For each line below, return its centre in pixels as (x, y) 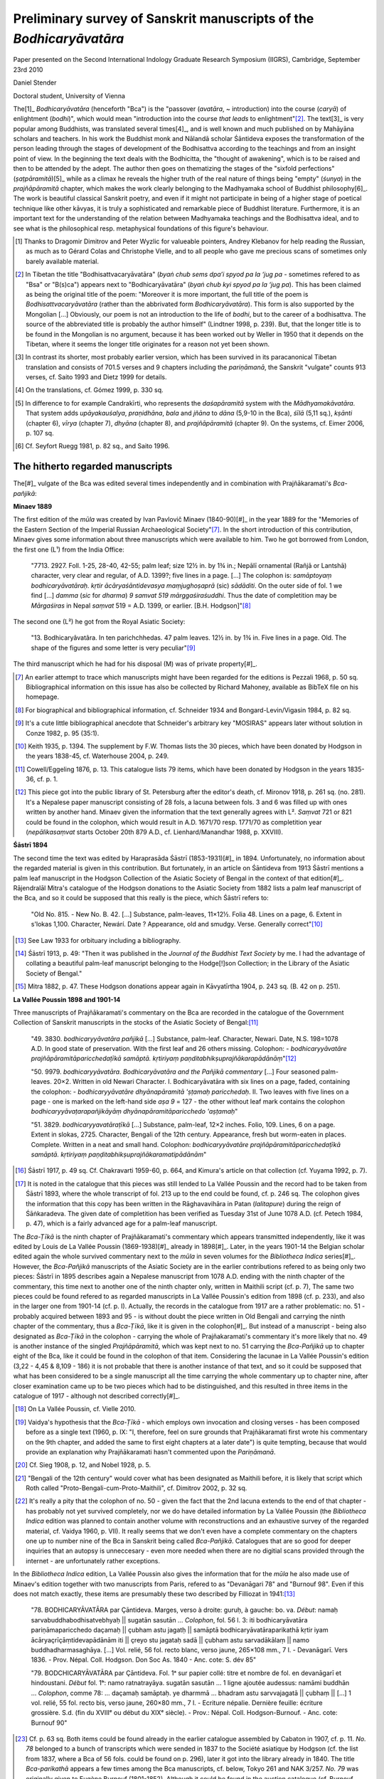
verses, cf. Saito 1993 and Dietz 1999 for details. (96, 377)
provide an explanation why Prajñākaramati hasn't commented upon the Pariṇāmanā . (151, 1452)
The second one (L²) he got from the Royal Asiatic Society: (99, 622)
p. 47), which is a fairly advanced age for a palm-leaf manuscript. (122, 1223)
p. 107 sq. (40, 433)
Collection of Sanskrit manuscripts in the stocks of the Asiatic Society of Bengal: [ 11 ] (136, 1023)
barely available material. (63, 261)
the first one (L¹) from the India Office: (69, 549)
